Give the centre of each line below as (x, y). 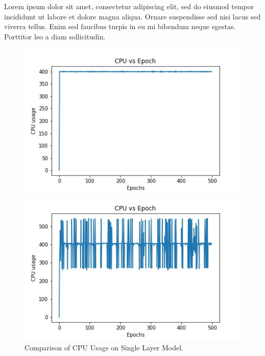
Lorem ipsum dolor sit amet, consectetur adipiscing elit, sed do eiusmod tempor (129, 6)
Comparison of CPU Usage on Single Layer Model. (104, 347)
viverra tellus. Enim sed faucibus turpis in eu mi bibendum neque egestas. (120, 26)
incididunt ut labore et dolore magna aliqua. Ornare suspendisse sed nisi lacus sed (132, 16)
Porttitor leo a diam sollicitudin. (55, 36)
